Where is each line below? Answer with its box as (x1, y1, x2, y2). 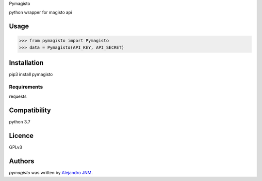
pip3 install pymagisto (9, 72, 53, 77)
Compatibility (9, 106, 51, 115)
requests (9, 93, 27, 99)
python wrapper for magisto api (9, 10, 72, 15)
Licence (9, 132, 34, 140)
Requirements (9, 84, 43, 90)
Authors (9, 157, 34, 166)
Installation (9, 59, 44, 67)
